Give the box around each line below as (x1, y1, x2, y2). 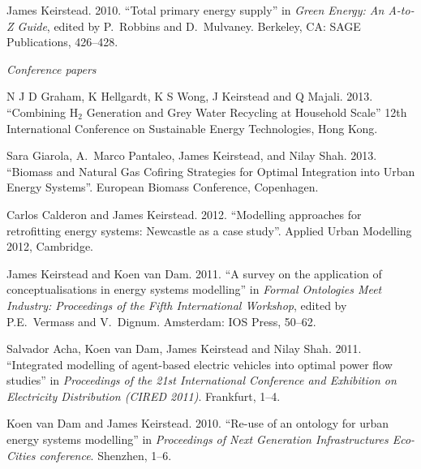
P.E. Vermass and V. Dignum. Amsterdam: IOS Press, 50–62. (6, 312, 316, 329)
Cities (6, 446, 36, 463)
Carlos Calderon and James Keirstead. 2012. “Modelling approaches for (6, 205, 362, 222)
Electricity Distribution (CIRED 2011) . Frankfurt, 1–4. (6, 387, 281, 404)
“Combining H (6, 103, 79, 120)
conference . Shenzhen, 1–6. (39, 446, 172, 463)
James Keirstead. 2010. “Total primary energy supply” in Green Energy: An (6, 2, 384, 18)
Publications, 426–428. (6, 33, 118, 50)
